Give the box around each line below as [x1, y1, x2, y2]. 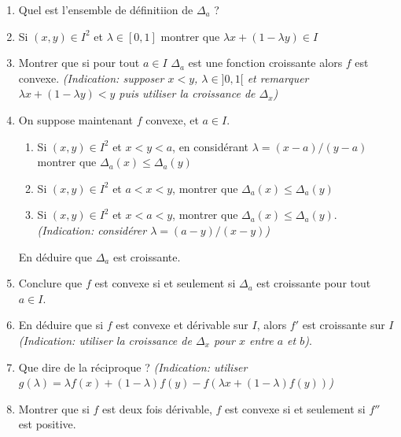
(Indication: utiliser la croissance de [18, 331, 192, 348]
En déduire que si [18, 317, 104, 333]
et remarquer [247, 69, 309, 86]
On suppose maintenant [18, 111, 134, 128]
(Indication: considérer [37, 221, 147, 238]
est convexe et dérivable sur [116, 317, 248, 333]
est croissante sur [302, 317, 385, 333]
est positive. [18, 416, 76, 432]
